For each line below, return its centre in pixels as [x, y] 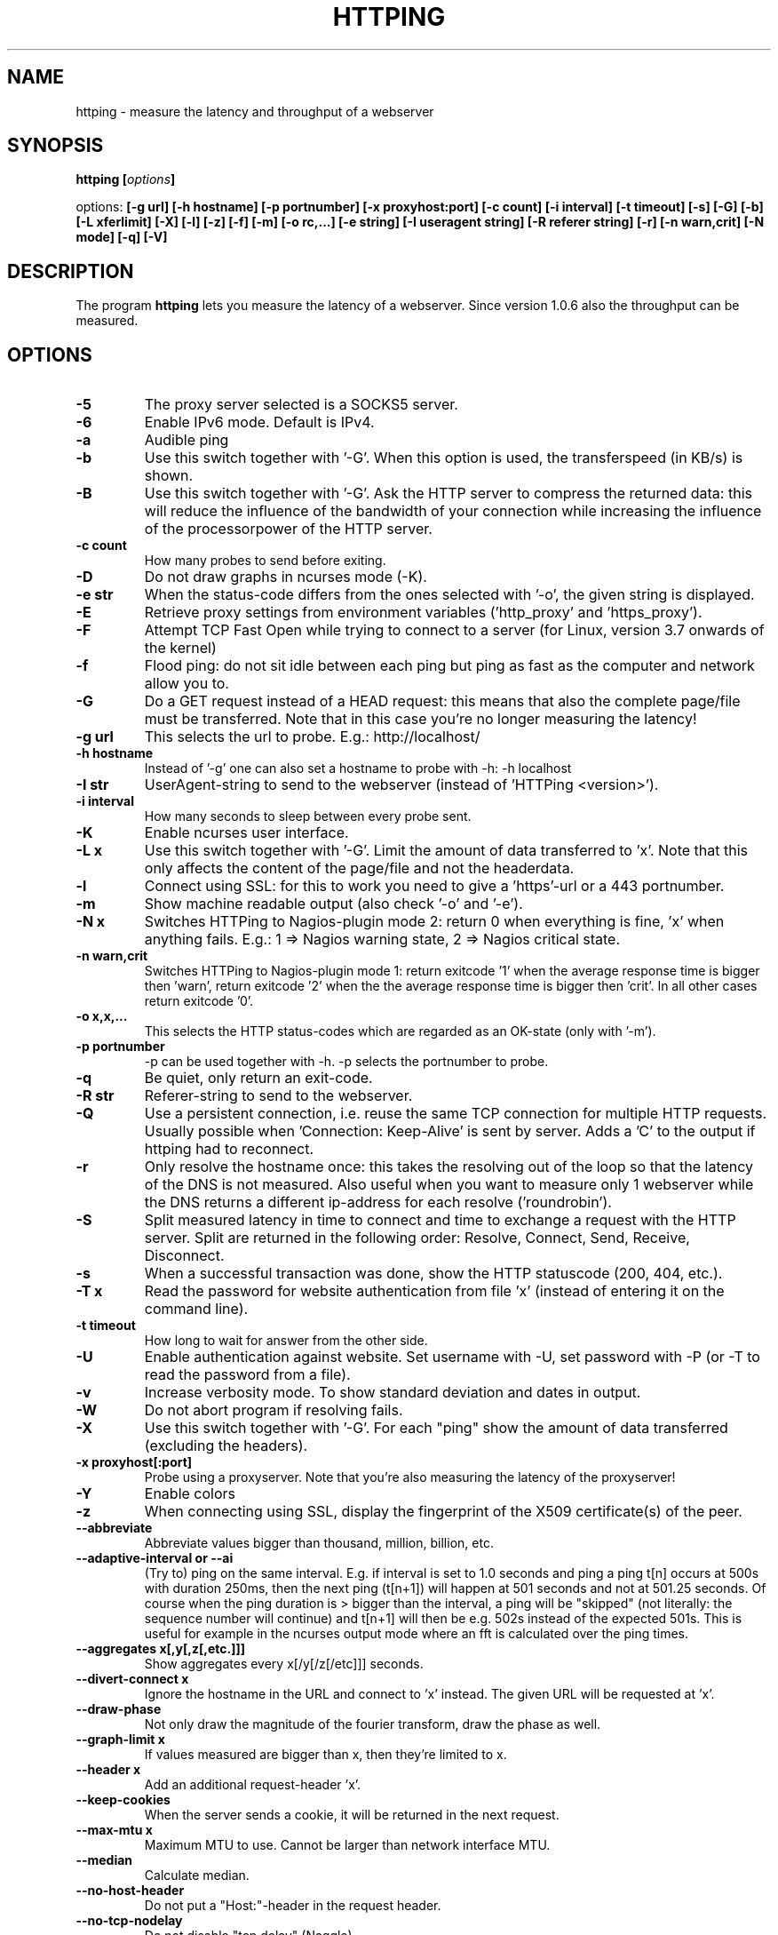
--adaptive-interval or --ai [155, 1558]
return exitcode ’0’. [199, 1001]
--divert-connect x [132, 1679]
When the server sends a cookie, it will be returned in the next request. [352, 1815]
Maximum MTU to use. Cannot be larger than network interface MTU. [347, 1845]
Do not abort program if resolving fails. [274, 1410]
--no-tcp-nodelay [129, 1921]
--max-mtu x [114, 1830]
